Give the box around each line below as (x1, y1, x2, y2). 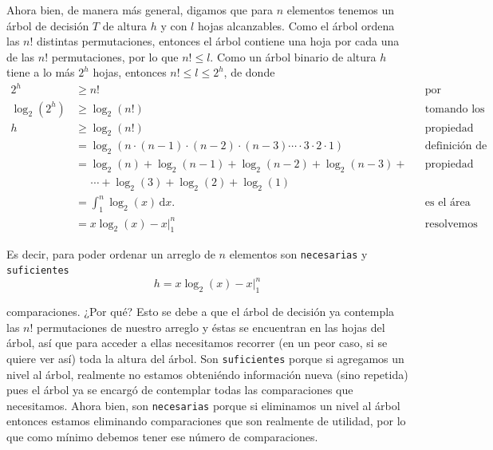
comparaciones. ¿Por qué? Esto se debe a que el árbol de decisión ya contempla (6, 303, 395, 320)
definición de (424, 140, 487, 152)
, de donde (223, 64, 275, 81)
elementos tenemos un (286, 2, 394, 18)
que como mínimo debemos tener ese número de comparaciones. (6, 428, 318, 444)
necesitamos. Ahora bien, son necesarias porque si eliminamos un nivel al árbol (6, 397, 400, 413)
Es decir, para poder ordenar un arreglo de (6, 245, 215, 262)
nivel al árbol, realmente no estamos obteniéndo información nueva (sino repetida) (6, 365, 408, 382)
